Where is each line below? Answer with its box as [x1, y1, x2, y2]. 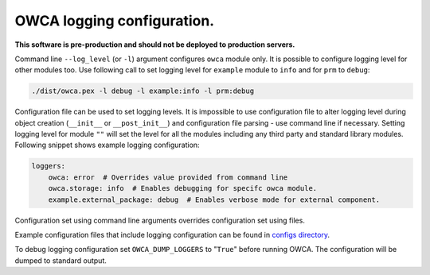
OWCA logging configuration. [14, 12, 215, 29]
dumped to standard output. [14, 255, 107, 265]
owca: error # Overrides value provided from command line [48, 172, 288, 182]
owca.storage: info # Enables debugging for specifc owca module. [48, 184, 318, 193]
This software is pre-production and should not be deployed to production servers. [14, 40, 295, 49]
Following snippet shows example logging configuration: [14, 140, 200, 150]
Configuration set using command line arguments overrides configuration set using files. [14, 215, 306, 225]
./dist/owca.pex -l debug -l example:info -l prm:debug [31, 87, 255, 95]
